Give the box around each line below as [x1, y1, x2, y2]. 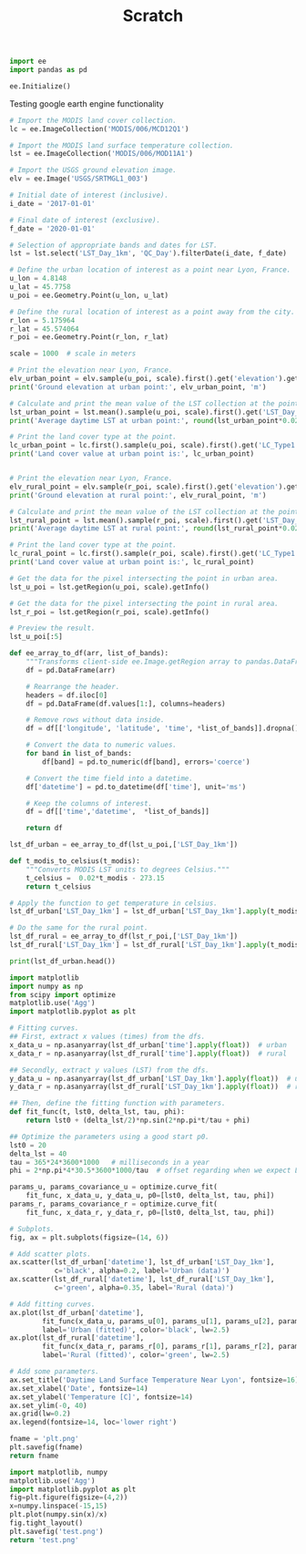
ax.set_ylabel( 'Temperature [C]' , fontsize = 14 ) [9, 1392, 194, 1402]
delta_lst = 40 [9, 1149, 67, 1158]
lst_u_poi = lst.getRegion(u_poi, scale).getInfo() [9, 582, 209, 592]
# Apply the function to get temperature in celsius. [9, 899, 219, 908]
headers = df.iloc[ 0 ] [25, 690, 107, 700]
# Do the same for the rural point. [9, 923, 148, 932]
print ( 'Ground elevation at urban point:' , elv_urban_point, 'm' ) [9, 382, 267, 392]
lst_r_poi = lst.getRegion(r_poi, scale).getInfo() [9, 607, 209, 616]
